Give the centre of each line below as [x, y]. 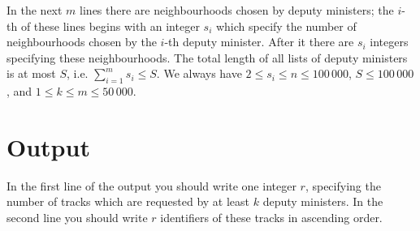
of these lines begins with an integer [110, 26]
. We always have [199, 73]
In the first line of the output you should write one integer [152, 185]
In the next [35, 10]
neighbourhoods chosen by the [82, 42]
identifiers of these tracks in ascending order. [271, 218]
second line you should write [77, 218]
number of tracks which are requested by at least [128, 201]
